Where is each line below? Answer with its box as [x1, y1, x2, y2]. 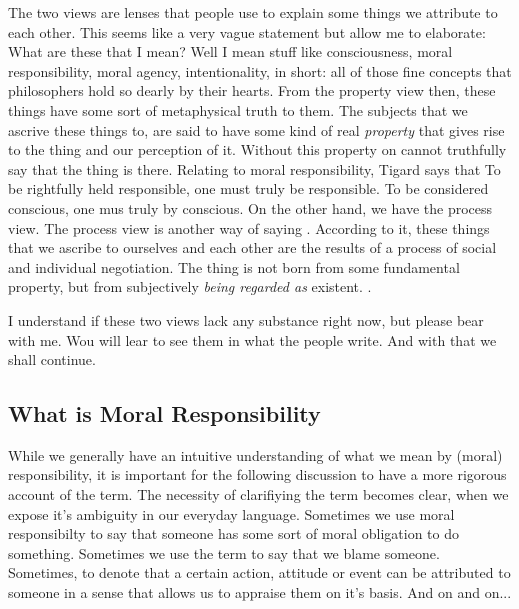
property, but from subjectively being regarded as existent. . [8, 276, 372, 297]
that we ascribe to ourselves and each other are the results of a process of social [8, 237, 497, 258]
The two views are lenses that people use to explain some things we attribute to [8, 2, 498, 22]
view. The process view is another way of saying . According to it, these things [8, 217, 490, 238]
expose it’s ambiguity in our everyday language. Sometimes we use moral [8, 503, 455, 524]
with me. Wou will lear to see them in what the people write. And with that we [8, 329, 497, 350]
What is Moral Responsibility [8, 398, 321, 429]
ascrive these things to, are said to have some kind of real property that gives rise [8, 119, 505, 140]
